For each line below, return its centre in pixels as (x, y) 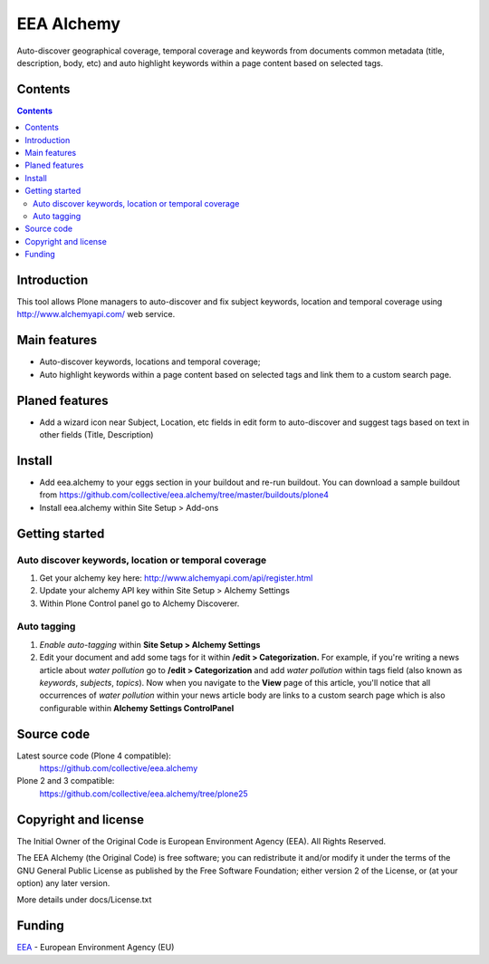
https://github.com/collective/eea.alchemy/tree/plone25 (144, 794)
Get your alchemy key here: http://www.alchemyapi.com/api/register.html (176, 578)
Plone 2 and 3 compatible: (66, 781)
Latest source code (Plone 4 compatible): (94, 756)
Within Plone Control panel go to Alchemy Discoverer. (139, 603)
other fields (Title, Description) (96, 435)
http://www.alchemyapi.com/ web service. (96, 314)
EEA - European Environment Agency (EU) (96, 948)
